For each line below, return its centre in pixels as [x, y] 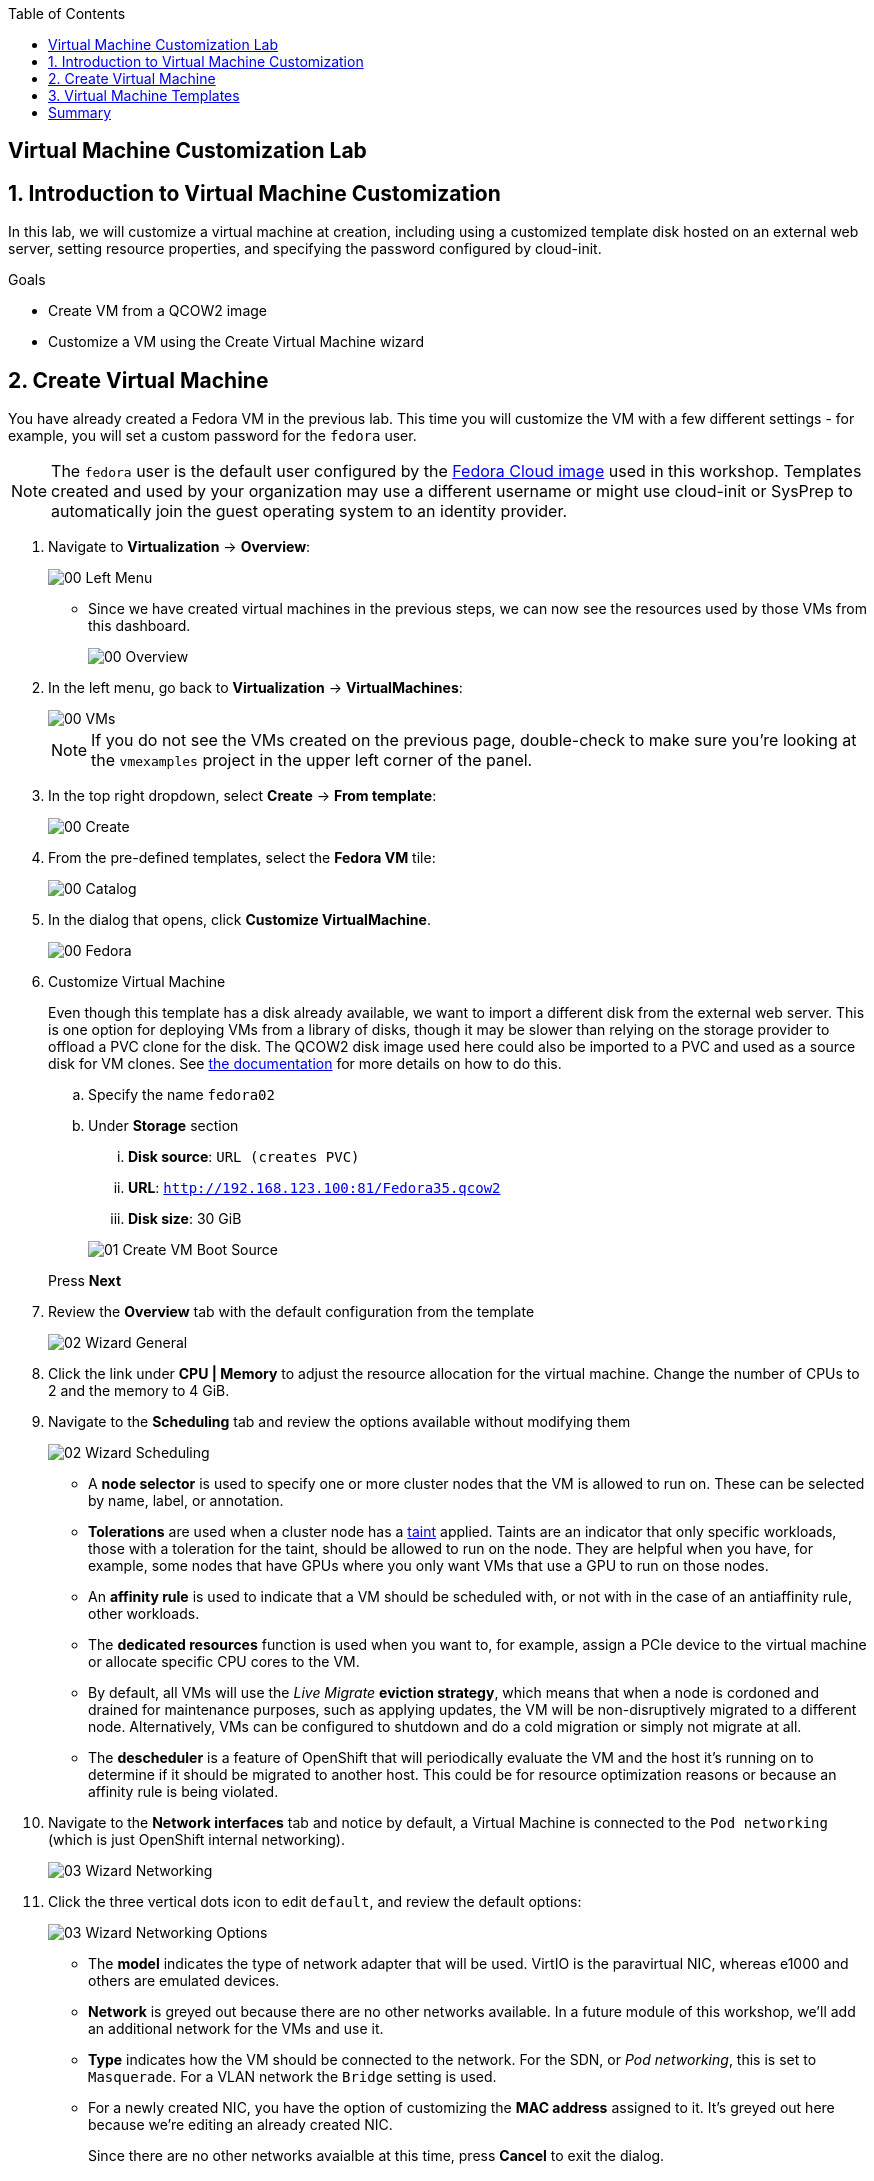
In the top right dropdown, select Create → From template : [242, 796]
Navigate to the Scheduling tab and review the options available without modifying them [339, 1422]
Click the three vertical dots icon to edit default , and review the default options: [315, 1902]
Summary [80, 112]
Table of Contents [67, 13]
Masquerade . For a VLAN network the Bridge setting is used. [292, 2077]
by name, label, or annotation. [186, 1501]
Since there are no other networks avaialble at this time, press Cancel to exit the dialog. [376, 2156]
